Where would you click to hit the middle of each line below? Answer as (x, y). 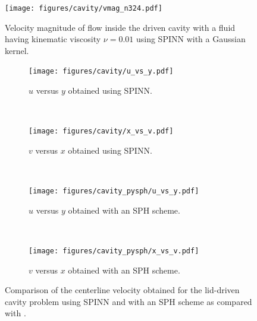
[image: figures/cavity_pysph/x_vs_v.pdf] (114, 251)
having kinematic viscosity (53, 39)
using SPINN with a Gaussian (191, 39)
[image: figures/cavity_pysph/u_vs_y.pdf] (114, 191)
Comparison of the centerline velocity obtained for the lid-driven (122, 290)
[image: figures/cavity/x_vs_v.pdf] (101, 131)
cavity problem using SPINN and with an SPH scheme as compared (128, 301)
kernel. (17, 50)
